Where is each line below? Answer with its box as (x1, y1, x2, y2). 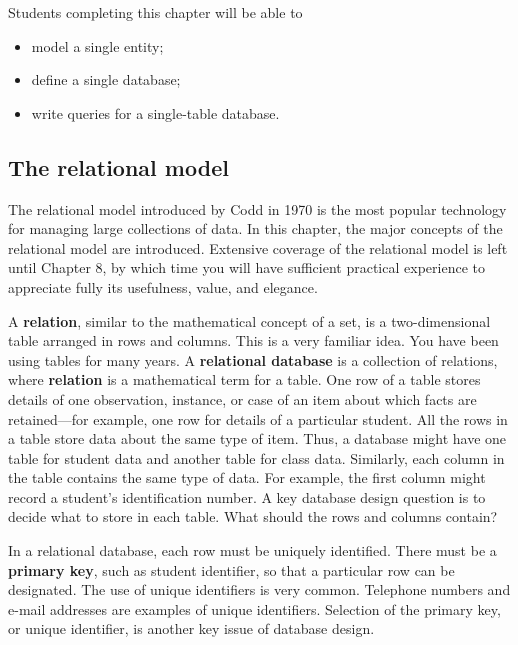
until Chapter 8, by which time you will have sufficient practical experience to (8, 257, 485, 278)
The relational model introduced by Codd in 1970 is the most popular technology (8, 198, 507, 219)
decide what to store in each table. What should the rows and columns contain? (8, 506, 498, 527)
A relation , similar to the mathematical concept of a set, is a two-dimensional (8, 310, 491, 331)
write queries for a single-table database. (31, 102, 280, 123)
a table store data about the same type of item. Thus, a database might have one (8, 428, 507, 449)
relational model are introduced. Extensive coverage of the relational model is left (8, 237, 508, 258)
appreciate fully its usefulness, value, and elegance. (8, 276, 318, 297)
